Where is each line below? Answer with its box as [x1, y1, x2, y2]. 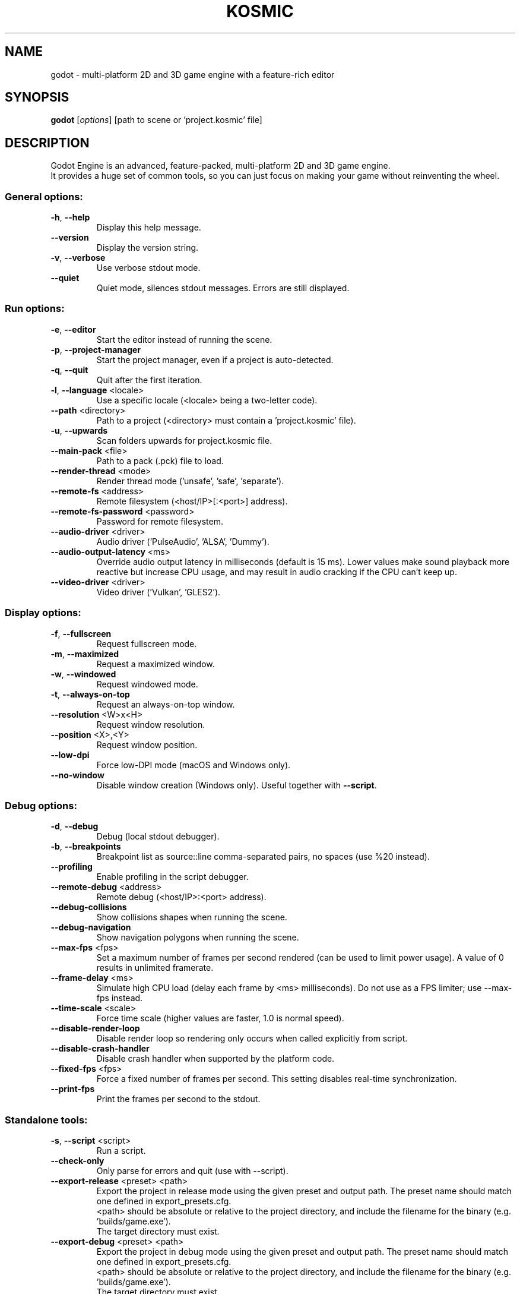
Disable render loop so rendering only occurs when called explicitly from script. [96, 1033, 408, 1044]
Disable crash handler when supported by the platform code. [96, 1053, 335, 1064]
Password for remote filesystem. [96, 516, 223, 526]
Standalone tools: [5, 1113, 88, 1126]
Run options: [5, 302, 65, 315]
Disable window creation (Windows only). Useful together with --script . [96, 779, 377, 790]
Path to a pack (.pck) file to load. [96, 455, 224, 466]
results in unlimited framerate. [96, 962, 214, 973]
